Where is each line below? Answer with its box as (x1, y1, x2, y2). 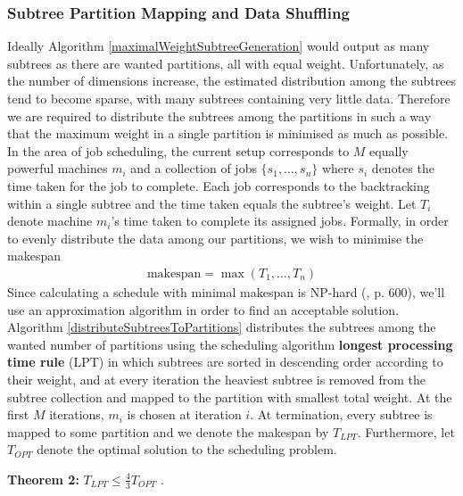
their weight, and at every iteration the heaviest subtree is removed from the (7, 369, 426, 388)
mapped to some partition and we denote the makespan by (7, 422, 329, 441)
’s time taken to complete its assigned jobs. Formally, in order (111, 211, 449, 230)
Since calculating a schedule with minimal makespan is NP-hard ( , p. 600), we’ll (7, 282, 445, 301)
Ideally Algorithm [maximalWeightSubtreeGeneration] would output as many (7, 37, 430, 55)
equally (369, 141, 409, 160)
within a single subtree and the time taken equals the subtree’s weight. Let (7, 194, 417, 212)
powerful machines (7, 159, 108, 178)
